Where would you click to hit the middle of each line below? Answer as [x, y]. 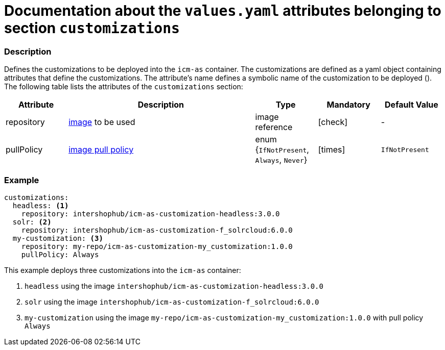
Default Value [412, 105]
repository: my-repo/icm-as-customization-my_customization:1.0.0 [157, 246]
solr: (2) [32, 222]
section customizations [92, 28]
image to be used [102, 122]
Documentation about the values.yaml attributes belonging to [223, 11]
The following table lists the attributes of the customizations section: [124, 87]
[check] [333, 122]
